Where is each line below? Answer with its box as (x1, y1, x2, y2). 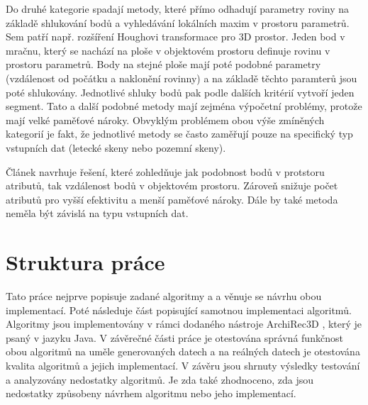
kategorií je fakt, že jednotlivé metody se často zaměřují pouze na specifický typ (6, 126, 353, 141)
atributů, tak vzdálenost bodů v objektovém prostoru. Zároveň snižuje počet (6, 178, 338, 193)
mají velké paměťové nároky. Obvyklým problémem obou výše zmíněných (6, 112, 325, 127)
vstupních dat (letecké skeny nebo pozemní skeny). (6, 140, 226, 155)
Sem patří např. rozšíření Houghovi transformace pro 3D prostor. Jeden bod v (6, 29, 345, 44)
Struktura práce (6, 248, 165, 277)
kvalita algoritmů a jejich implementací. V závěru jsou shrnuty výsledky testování (6, 358, 360, 372)
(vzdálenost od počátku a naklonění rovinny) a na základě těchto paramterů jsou (6, 70, 357, 85)
